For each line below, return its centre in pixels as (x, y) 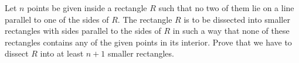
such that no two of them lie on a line (226, 8)
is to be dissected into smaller (237, 19)
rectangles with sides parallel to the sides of (83, 31)
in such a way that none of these (231, 31)
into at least (62, 53)
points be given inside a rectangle (87, 8)
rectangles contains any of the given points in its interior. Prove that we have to (148, 42)
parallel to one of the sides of (57, 19)
